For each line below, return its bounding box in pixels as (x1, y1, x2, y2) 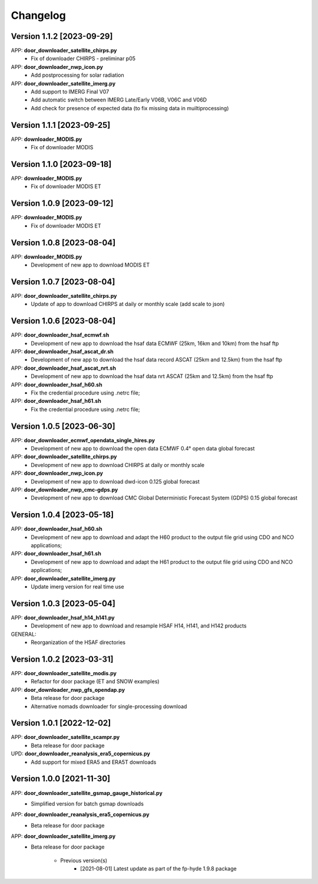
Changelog (11, 9, 66, 22)
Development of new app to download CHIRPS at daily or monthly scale (31, 461, 205, 468)
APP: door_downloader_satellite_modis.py (11, 669, 117, 676)
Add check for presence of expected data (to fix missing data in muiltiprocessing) (31, 104, 229, 111)
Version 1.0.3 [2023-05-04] (11, 599, 116, 609)
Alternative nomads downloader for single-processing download (31, 702, 187, 710)
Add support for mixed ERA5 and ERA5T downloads (31, 758, 157, 765)
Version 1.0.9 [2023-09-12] (11, 198, 114, 209)
